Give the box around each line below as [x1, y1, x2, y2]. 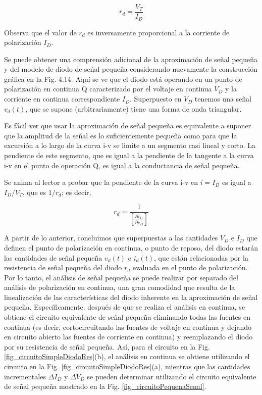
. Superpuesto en [130, 93, 182, 104]
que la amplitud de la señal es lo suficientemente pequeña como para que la [4, 130, 237, 140]
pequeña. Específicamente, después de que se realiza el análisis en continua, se [4, 302, 245, 312]
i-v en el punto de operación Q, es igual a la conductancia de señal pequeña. [4, 160, 240, 170]
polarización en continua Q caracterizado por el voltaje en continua [4, 83, 212, 94]
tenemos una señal [194, 93, 251, 104]
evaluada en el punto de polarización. [132, 262, 248, 273]
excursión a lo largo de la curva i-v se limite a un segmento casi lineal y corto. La [4, 140, 255, 151]
